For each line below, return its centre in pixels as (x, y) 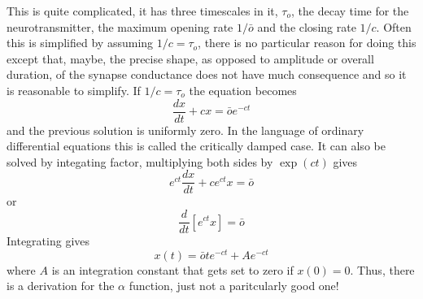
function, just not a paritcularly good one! (234, 286)
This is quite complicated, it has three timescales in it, (142, 11)
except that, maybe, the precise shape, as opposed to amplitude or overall (190, 58)
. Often (394, 26)
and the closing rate (307, 26)
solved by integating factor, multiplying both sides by (140, 161)
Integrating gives (48, 241)
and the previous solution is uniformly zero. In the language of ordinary (185, 130)
